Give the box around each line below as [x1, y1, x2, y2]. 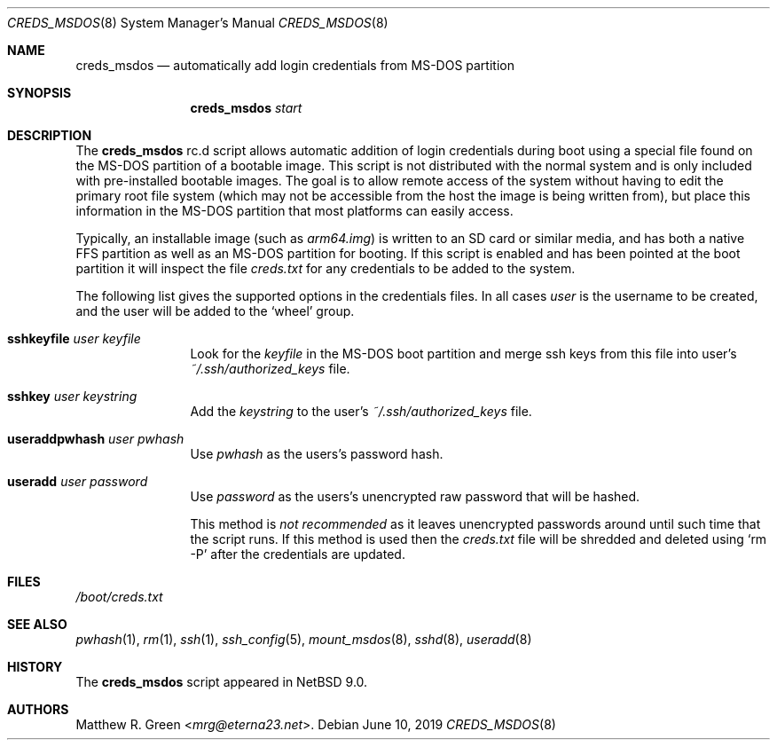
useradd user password [7, 474, 148, 489]
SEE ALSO [7, 617, 67, 632]
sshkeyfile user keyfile [7, 331, 141, 346]
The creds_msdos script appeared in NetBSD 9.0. [75, 674, 368, 689]
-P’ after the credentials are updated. [190, 546, 405, 562]
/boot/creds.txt [75, 589, 163, 604]
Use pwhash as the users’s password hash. [190, 446, 443, 461]
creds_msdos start [190, 100, 302, 115]
